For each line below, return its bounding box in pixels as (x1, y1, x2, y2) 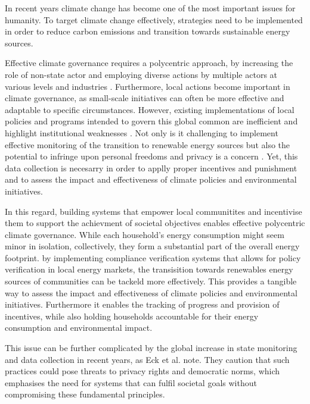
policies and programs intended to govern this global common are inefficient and (5, 115, 298, 127)
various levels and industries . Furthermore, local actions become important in (5, 80, 290, 92)
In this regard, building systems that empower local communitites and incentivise (5, 205, 302, 217)
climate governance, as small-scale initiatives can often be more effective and (5, 92, 284, 104)
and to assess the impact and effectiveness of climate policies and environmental (5, 173, 297, 186)
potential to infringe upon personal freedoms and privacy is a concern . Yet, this (5, 150, 298, 162)
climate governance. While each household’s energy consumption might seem (5, 228, 284, 240)
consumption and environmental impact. (5, 321, 153, 334)
